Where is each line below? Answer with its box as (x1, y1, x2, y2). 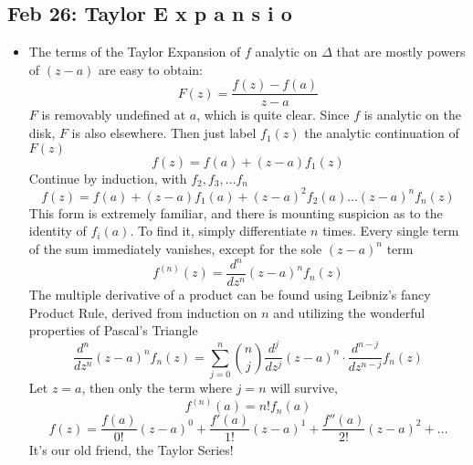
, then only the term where (81, 378, 233, 397)
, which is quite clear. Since (196, 105, 350, 124)
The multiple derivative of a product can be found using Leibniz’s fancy (28, 285, 431, 304)
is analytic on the (363, 105, 461, 124)
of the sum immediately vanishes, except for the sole (28, 238, 322, 258)
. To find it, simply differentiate (130, 221, 307, 240)
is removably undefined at (41, 105, 186, 124)
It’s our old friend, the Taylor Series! (28, 440, 234, 460)
